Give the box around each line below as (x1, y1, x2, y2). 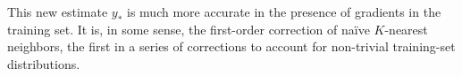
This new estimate (7, 3, 108, 20)
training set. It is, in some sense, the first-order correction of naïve (7, 19, 370, 38)
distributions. (7, 54, 80, 72)
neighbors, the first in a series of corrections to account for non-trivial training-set (7, 37, 456, 56)
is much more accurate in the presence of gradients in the (127, 3, 441, 20)
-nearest (384, 19, 428, 38)
